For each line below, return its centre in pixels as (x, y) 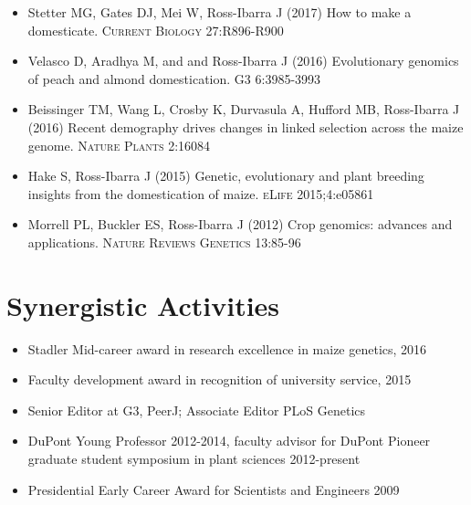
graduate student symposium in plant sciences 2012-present (194, 459)
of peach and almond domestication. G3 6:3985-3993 (174, 78)
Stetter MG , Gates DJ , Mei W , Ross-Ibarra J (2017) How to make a (220, 12)
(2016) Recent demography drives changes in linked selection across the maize (246, 126)
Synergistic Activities (143, 305)
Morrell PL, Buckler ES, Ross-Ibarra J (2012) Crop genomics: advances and (240, 224)
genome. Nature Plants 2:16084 (119, 145)
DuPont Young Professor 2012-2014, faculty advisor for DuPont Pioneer (229, 441)
